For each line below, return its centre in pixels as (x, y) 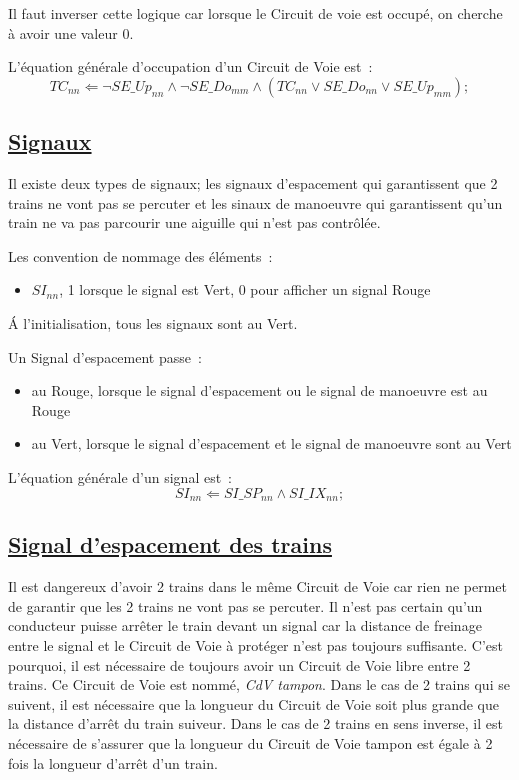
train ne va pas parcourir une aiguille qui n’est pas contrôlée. (194, 222)
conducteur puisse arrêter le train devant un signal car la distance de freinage (245, 625)
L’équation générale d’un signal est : (120, 476)
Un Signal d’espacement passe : (105, 356)
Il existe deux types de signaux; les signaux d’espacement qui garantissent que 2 (253, 182)
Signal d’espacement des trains (170, 544)
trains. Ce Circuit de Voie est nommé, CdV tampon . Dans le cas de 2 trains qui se (259, 684)
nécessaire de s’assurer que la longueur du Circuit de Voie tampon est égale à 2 (250, 742)
